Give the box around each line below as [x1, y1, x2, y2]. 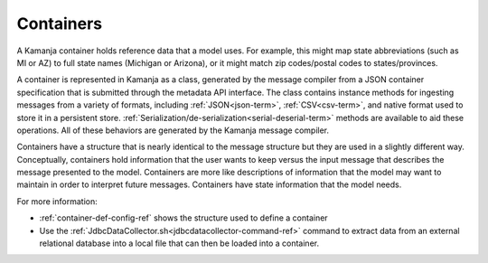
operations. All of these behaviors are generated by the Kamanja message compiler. [16, 125, 330, 136]
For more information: [16, 195, 99, 207]
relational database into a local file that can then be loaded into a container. [39, 238, 320, 249]
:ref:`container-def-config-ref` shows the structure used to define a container [39, 212, 329, 223]
